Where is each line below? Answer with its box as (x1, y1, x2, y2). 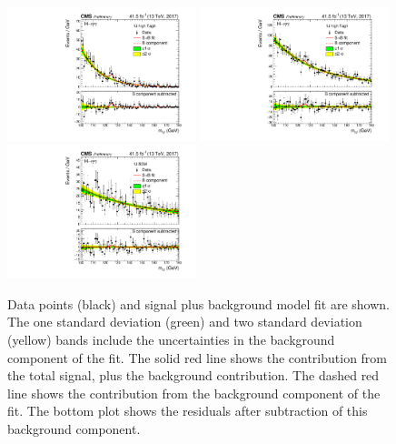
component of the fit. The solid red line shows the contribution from (7, 348, 388, 367)
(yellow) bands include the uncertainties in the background (7, 330, 335, 348)
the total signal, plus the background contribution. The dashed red (7, 366, 380, 385)
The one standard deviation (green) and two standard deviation (7, 312, 362, 331)
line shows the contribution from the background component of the (7, 383, 381, 402)
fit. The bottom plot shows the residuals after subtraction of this (7, 401, 368, 420)
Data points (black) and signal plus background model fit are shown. (7, 294, 391, 313)
